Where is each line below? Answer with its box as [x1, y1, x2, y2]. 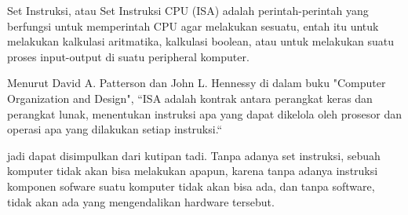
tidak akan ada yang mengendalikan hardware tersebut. [7, 193, 275, 210]
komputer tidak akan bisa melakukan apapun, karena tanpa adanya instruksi [7, 162, 378, 179]
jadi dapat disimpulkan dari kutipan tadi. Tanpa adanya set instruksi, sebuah [7, 147, 381, 163]
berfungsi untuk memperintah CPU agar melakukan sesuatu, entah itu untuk [7, 17, 379, 34]
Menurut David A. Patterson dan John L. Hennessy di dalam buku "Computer [7, 75, 386, 91]
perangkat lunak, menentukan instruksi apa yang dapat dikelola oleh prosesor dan [7, 105, 402, 122]
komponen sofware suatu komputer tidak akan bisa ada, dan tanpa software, [7, 177, 375, 194]
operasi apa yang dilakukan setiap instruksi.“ [7, 121, 223, 137]
